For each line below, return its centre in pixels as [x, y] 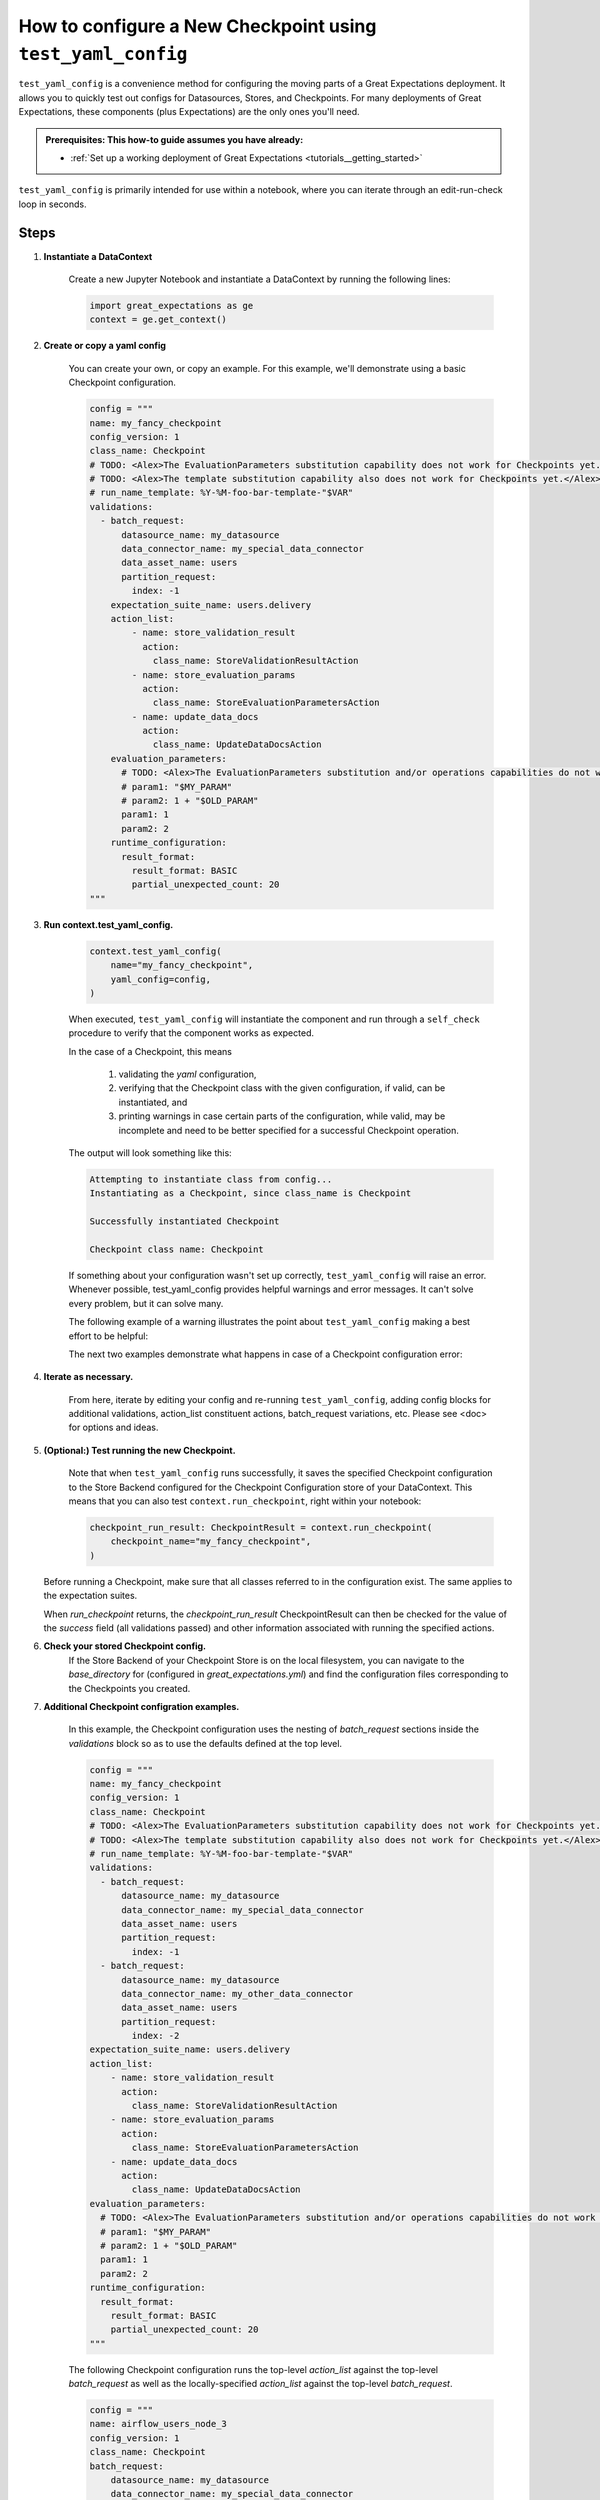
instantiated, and [153, 1102]
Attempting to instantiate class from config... [211, 1179]
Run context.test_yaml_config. [108, 924]
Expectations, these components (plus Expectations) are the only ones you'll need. [189, 112]
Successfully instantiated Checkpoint [184, 1221]
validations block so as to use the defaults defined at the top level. [205, 1743]
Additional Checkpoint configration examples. [141, 1706]
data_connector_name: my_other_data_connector [237, 1993]
